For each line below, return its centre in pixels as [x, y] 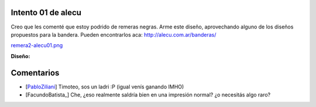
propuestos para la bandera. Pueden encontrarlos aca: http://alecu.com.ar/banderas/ [114, 34]
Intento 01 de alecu [46, 13]
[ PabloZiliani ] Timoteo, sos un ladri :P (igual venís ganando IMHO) [105, 87]
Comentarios [35, 73]
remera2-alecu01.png [37, 45]
